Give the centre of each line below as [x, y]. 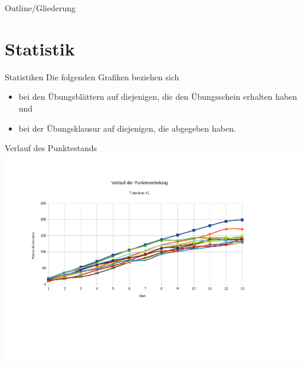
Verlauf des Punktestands [51, 148]
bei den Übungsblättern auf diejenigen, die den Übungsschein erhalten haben [158, 97]
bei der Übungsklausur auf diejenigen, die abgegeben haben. [127, 128]
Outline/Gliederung [40, 8]
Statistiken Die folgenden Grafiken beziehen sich [92, 76]
